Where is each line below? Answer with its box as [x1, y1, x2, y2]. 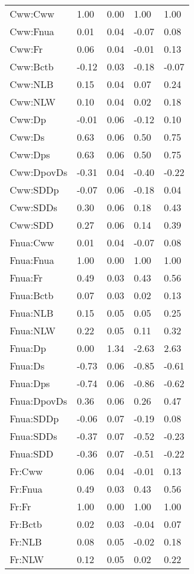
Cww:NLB [10, 77, 54, 91]
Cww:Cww [10, 7, 54, 21]
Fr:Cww [10, 464, 43, 478]
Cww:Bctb [10, 59, 54, 73]
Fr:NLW [10, 552, 44, 566]
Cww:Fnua [10, 24, 54, 38]
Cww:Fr [10, 42, 43, 56]
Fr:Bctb [10, 517, 42, 531]
